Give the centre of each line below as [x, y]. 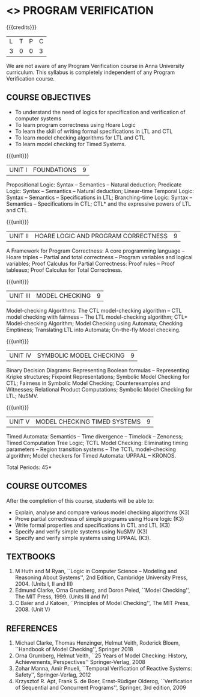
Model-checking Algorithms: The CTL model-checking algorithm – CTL [94, 310]
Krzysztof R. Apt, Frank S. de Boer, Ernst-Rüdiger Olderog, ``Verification [104, 681]
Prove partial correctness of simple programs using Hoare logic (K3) [99, 518]
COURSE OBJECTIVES [49, 98]
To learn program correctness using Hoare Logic [75, 124]
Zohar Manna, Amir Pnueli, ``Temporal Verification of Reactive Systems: [103, 669]
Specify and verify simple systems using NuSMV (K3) [81, 531]
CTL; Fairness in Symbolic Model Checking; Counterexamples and [88, 383]
